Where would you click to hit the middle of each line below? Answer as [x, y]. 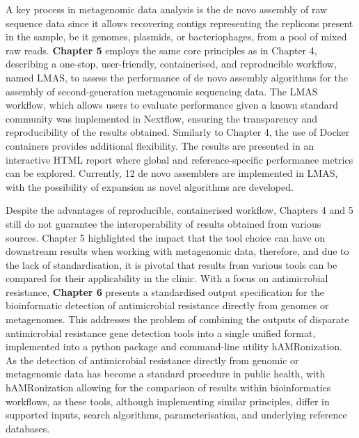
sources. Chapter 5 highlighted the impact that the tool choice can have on [166, 237]
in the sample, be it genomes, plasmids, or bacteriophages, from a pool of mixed [176, 37]
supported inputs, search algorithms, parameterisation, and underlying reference [176, 415]
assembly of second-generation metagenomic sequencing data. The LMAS [162, 91]
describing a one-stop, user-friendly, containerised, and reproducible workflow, [171, 64]
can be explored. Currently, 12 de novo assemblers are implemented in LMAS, [172, 173]
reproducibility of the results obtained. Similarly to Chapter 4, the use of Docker [178, 132]
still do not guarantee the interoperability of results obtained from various [163, 223]
